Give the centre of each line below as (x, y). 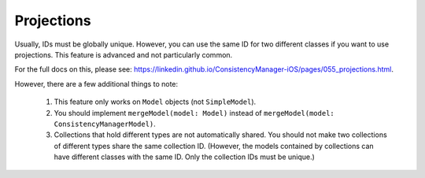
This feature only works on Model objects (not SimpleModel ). (155, 102)
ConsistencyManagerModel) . (105, 124)
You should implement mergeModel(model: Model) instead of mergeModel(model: (194, 113)
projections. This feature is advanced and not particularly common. (124, 54)
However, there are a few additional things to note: (96, 83)
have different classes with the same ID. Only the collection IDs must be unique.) (184, 157)
